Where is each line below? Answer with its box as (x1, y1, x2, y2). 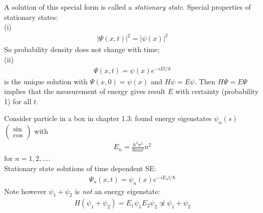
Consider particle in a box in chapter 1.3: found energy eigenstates (4, 113, 212, 124)
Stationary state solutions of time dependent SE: (4, 163, 156, 174)
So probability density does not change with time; (4, 44, 160, 55)
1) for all (4, 96, 32, 106)
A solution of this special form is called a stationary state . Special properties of (4, 2, 251, 12)
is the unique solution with (4, 76, 88, 86)
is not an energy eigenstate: (74, 185, 161, 196)
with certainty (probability (175, 86, 259, 97)
